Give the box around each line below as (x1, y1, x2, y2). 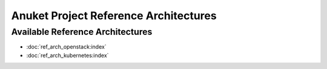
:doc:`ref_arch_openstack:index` (26, 43, 107, 50)
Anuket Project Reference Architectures (11, 9, 217, 22)
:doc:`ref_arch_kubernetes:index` (26, 52, 109, 59)
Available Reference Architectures (11, 26, 153, 37)
